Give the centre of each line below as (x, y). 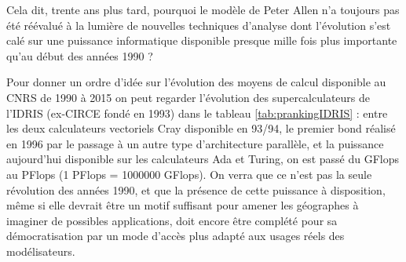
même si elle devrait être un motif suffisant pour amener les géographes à (183, 205)
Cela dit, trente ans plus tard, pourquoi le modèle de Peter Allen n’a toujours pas (203, 9)
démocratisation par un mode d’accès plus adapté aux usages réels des (176, 236)
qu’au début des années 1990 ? (80, 55)
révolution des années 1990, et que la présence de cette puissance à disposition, (196, 189)
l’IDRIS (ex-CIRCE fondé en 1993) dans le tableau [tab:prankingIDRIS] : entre (197, 113)
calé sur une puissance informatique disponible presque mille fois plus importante (202, 40)
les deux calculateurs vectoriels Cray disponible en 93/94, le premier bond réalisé (201, 128)
